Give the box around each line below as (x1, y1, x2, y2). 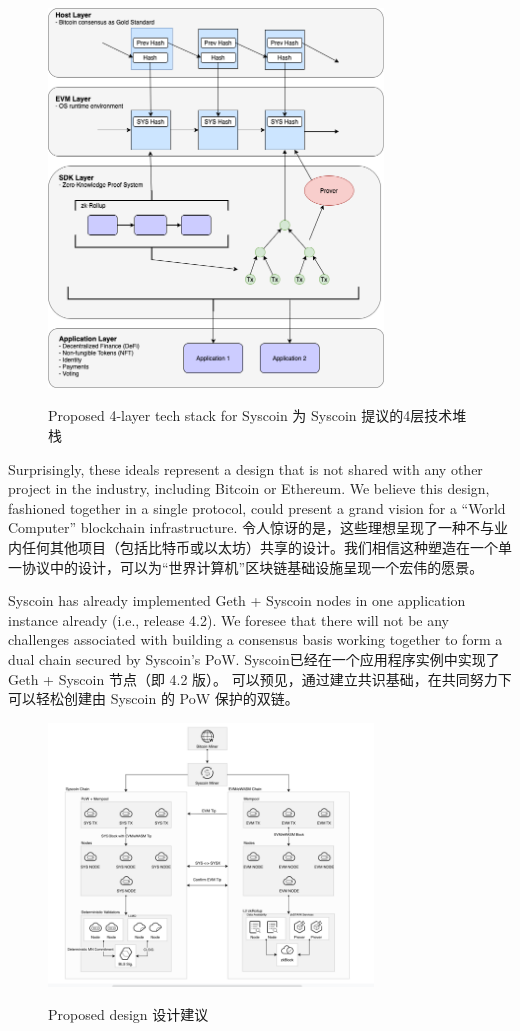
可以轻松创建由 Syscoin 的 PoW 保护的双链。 (8, 688, 299, 709)
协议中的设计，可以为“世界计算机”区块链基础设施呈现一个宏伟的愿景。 (21, 556, 484, 577)
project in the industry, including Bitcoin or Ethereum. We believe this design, (8, 478, 490, 499)
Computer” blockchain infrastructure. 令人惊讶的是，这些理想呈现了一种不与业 (8, 517, 508, 538)
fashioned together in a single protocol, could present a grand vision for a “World (8, 497, 506, 518)
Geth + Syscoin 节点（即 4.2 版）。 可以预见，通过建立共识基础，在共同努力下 (8, 668, 512, 689)
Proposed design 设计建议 (48, 1004, 209, 1025)
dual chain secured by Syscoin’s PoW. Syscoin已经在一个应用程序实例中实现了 (8, 648, 500, 669)
